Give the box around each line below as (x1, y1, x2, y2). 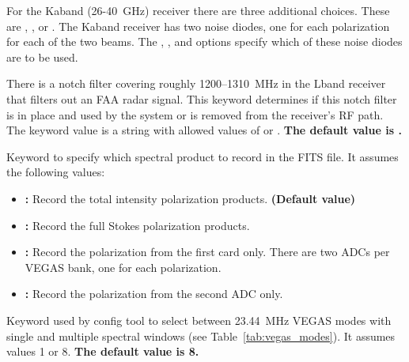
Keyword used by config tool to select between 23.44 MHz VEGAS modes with (6, 311, 392, 328)
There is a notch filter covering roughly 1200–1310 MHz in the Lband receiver (6, 75, 386, 92)
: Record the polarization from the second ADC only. (25, 285, 283, 302)
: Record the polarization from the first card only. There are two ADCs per (25, 243, 390, 260)
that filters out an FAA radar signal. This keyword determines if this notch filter (6, 90, 397, 107)
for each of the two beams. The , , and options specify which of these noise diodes (6, 33, 403, 50)
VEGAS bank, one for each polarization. (25, 258, 222, 275)
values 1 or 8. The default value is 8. (6, 343, 199, 360)
